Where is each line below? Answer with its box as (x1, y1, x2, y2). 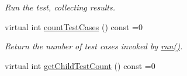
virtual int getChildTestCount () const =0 (5, 59, 155, 71)
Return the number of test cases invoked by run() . (5, 40, 183, 52)
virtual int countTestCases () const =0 (5, 20, 143, 32)
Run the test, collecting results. (5, 1, 115, 13)
